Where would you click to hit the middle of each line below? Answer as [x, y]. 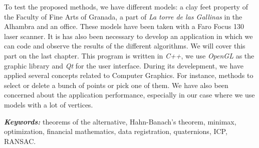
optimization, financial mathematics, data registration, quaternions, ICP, [116, 131]
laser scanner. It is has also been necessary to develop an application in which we [128, 36]
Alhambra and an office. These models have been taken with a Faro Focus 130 [124, 26]
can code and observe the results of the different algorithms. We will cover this [125, 46]
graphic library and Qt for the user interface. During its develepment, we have [124, 65]
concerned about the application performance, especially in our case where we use [129, 95]
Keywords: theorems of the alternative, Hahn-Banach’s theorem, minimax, [120, 121]
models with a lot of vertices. [49, 104]
